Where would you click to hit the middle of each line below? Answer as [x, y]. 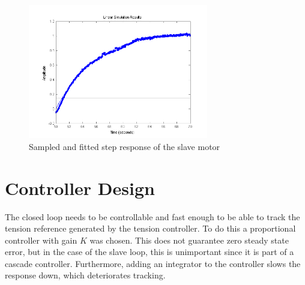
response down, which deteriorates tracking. [85, 275]
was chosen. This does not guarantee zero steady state [189, 240]
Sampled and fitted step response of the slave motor [125, 146]
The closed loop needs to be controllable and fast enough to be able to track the [152, 216]
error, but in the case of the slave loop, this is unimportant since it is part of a [149, 252]
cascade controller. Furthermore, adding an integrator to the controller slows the [153, 263]
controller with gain [41, 240]
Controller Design [80, 187]
